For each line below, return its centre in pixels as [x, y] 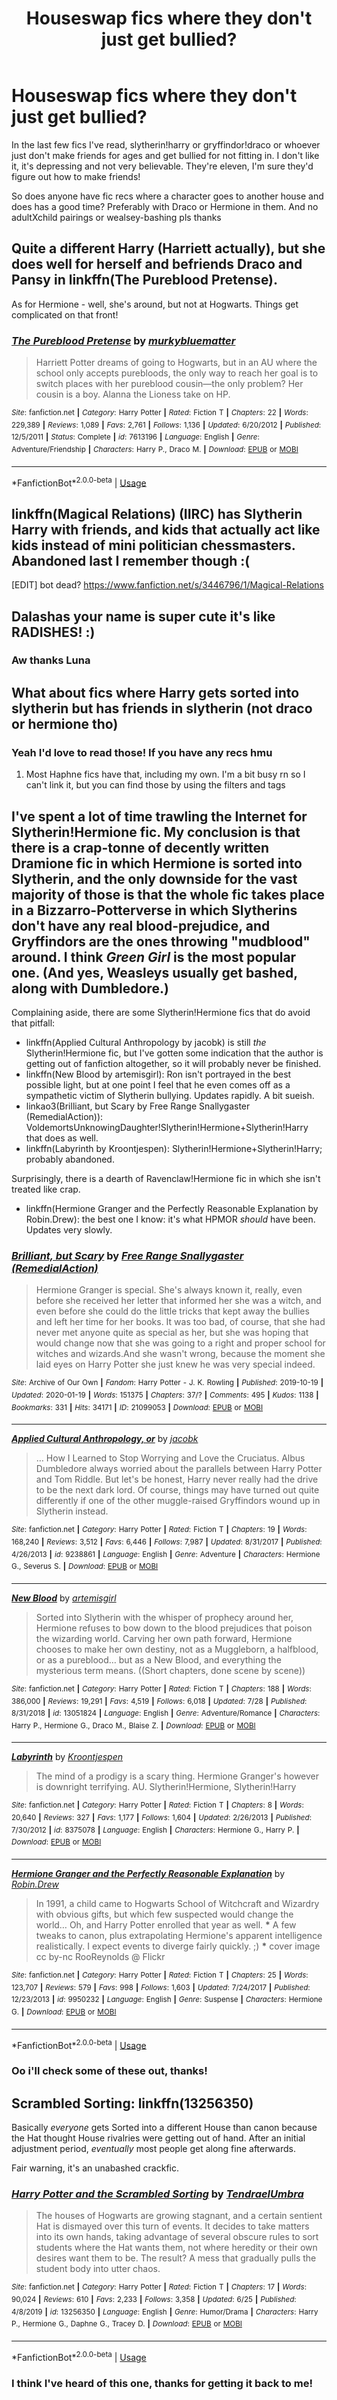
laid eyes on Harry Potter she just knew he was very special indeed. [175, 1364]
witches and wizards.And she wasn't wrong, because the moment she [180, 1354]
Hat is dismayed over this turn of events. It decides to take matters [172, 2226]
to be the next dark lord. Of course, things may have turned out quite [177, 1490]
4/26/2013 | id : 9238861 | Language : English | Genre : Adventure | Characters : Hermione [166, 1554]
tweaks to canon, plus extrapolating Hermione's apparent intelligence [179, 1936]
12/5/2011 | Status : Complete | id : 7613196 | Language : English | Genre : [135, 437]
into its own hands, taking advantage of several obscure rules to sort [177, 2237]
